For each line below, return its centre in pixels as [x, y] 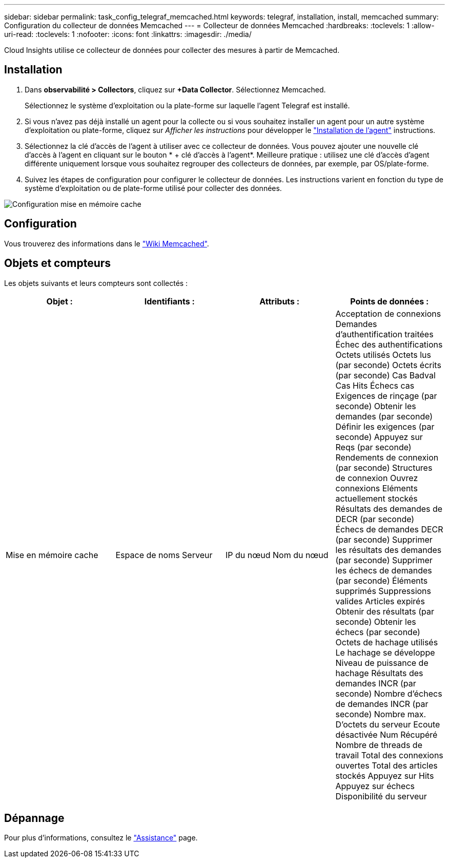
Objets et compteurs [58, 263]
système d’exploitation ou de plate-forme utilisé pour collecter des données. [153, 188]
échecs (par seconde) [378, 632]
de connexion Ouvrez [377, 478]
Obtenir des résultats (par [385, 611]
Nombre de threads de [379, 745]
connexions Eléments [376, 488]
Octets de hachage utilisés [387, 642]
